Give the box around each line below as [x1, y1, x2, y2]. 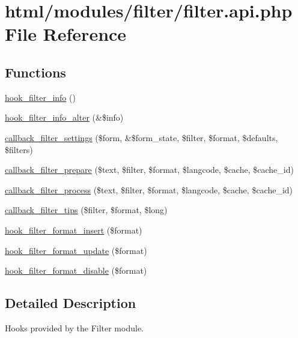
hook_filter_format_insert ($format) [5, 223, 142, 236]
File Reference [5, 22, 127, 46]
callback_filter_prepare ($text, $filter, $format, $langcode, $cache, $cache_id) [5, 163, 294, 176]
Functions [5, 62, 66, 81]
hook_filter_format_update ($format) [5, 244, 147, 256]
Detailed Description [5, 294, 136, 312]
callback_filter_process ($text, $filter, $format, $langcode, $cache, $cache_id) [5, 183, 293, 196]
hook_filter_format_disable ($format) [5, 264, 147, 277]
